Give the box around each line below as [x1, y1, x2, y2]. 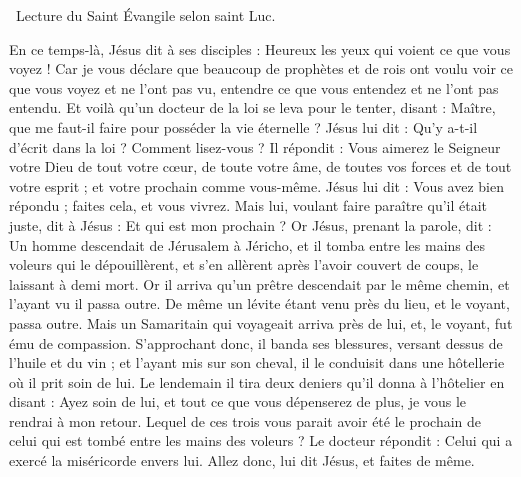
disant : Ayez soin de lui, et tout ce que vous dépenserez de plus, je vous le [9, 391, 467, 412]
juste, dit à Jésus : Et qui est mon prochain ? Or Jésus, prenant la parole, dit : [9, 214, 492, 235]
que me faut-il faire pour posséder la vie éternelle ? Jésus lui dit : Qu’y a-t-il [9, 116, 478, 137]
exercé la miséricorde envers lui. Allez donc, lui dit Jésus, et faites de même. [9, 450, 475, 471]
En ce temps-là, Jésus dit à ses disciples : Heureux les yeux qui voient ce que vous [9, 38, 511, 59]
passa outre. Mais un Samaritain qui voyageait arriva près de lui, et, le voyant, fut [9, 312, 513, 333]
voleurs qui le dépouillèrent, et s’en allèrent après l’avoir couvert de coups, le [9, 254, 479, 275]
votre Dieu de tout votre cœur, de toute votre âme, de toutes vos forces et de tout [9, 156, 512, 177]
